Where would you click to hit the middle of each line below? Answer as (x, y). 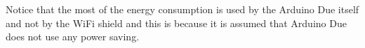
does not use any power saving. (73, 37)
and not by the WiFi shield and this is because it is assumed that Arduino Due (176, 23)
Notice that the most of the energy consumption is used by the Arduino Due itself (182, 9)
